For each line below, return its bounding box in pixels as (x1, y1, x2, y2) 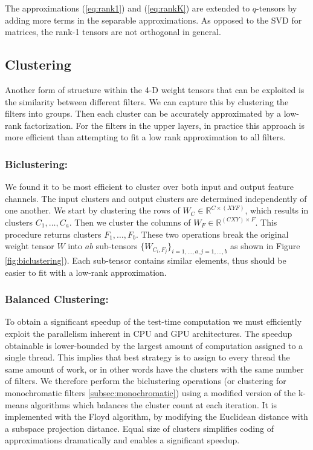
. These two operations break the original (136, 227, 289, 240)
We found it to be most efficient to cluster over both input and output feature (5, 180, 294, 193)
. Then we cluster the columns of (69, 215, 191, 228)
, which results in (245, 204, 309, 217)
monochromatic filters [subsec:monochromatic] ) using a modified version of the (5, 386, 296, 399)
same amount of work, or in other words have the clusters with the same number (5, 362, 304, 375)
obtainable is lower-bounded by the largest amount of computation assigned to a (5, 339, 303, 351)
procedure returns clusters (5, 227, 102, 240)
